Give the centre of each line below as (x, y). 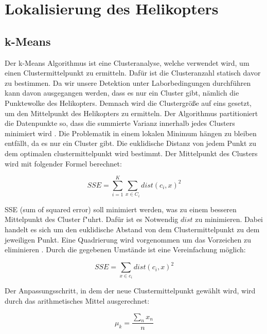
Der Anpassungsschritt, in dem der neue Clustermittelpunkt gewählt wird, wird (130, 291)
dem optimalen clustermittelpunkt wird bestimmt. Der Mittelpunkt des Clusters (131, 153)
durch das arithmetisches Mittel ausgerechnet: (77, 300)
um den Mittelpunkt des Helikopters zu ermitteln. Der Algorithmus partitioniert (131, 113)
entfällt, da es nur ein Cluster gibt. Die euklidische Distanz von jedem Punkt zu (131, 143)
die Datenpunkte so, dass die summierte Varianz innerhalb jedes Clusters (120, 123)
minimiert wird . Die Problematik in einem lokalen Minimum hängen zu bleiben (131, 133)
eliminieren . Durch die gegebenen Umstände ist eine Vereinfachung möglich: (125, 249)
